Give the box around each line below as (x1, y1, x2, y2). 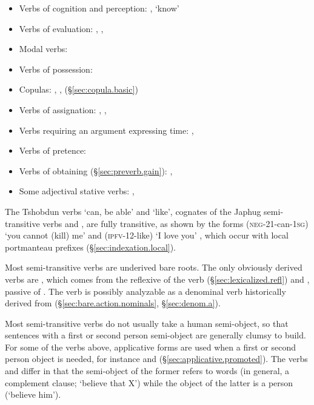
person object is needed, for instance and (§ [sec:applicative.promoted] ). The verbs (5, 352, 308, 365)
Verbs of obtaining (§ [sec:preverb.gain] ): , (19, 164, 173, 177)
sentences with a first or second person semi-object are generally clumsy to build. (5, 329, 306, 341)
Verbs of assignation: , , (19, 103, 107, 116)
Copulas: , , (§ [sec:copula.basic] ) (19, 83, 138, 96)
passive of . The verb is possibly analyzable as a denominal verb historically (5, 285, 286, 297)
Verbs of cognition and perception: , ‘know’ (19, 2, 179, 14)
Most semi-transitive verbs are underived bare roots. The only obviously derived (5, 261, 302, 274)
